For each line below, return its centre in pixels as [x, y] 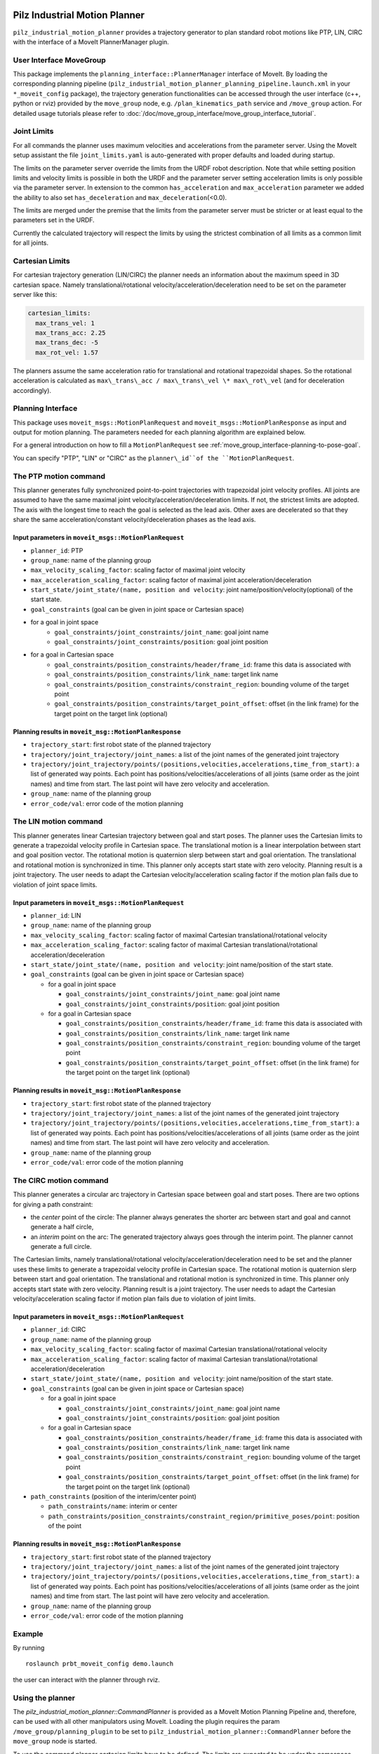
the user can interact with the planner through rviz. [87, 1680]
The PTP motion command [59, 476]
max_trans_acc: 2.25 [71, 333]
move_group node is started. [55, 1741]
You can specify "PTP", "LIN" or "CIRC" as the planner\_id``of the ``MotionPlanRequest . [154, 458]
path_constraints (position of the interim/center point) [113, 1497]
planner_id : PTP [57, 550]
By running [29, 1648]
